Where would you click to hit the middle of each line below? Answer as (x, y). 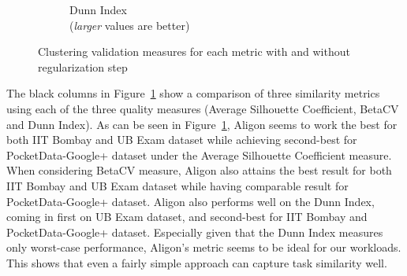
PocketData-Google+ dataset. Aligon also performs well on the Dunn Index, (190, 201)
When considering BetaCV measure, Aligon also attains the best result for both (199, 170)
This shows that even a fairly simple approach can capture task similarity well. (197, 262)
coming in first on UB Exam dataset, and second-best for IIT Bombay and (187, 217)
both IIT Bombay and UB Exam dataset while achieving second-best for (182, 140)
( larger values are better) (130, 25)
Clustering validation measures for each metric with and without (194, 52)
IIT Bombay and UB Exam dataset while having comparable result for (177, 185)
